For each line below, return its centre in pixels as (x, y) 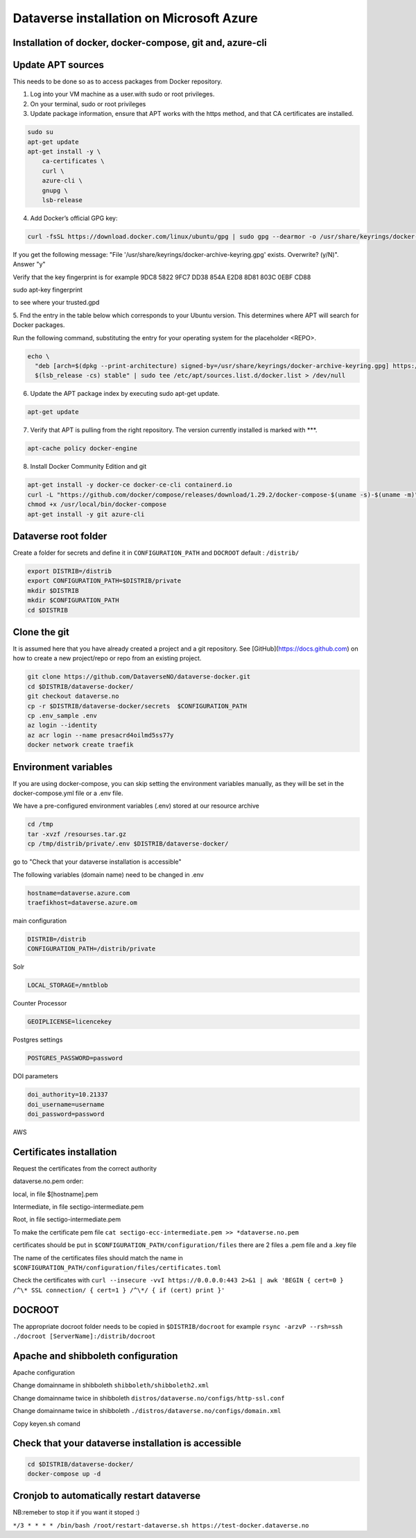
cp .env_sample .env (62, 716)
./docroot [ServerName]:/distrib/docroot (84, 1336)
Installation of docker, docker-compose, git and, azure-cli (140, 43)
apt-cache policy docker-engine (83, 449)
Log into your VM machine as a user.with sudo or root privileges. (122, 94)
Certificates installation (65, 1152)
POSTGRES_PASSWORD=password (75, 1058)
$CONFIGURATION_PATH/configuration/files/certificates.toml (117, 1268)
